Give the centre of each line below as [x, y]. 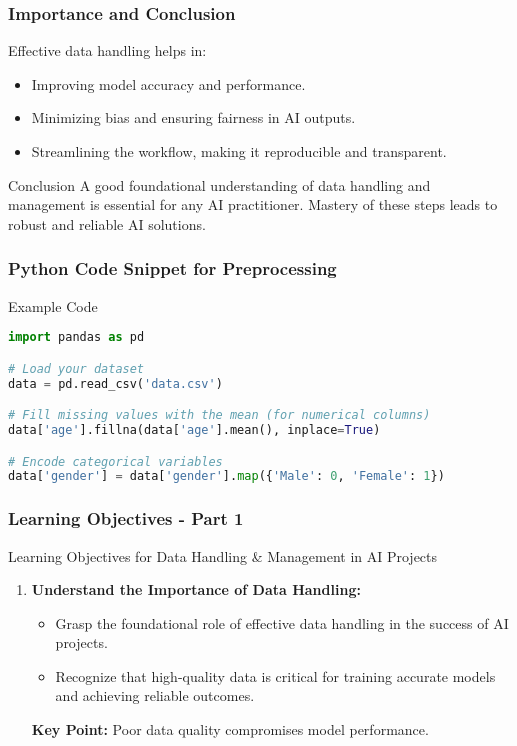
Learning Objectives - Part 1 [126, 518]
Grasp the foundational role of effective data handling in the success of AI [282, 622]
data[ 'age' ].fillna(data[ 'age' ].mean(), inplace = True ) [194, 430]
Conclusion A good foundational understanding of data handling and [219, 184]
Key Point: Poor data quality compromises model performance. [230, 729]
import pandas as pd [76, 337]
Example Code [53, 305]
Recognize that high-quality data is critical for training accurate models [275, 675]
